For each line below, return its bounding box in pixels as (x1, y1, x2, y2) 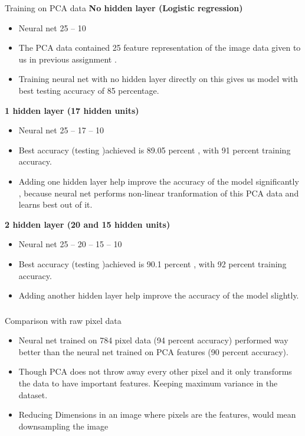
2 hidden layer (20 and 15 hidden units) (5, 218, 170, 230)
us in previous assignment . (18, 53, 117, 65)
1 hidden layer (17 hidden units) (5, 104, 139, 116)
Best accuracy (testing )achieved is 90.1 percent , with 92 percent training (18, 257, 287, 270)
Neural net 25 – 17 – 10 (18, 124, 104, 136)
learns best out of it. (18, 198, 93, 211)
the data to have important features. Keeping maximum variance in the (18, 376, 278, 389)
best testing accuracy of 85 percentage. (18, 84, 159, 96)
